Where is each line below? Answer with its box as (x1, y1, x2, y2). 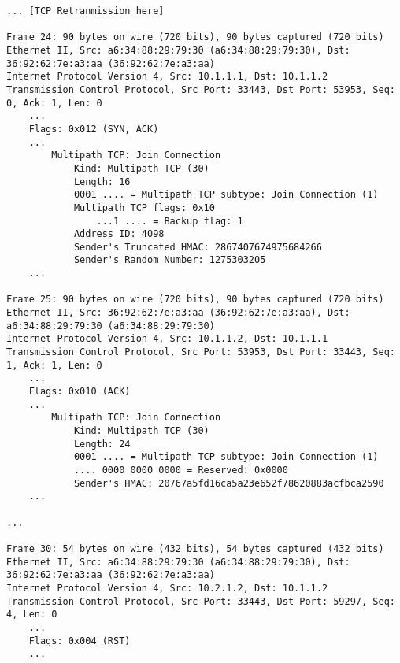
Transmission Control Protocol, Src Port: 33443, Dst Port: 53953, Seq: (6, 83, 395, 95)
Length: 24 (73, 438, 131, 450)
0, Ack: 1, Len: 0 (6, 97, 102, 109)
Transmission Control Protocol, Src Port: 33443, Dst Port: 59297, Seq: (6, 595, 395, 607)
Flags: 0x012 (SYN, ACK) (28, 123, 159, 135)
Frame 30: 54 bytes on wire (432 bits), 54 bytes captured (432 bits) (6, 543, 384, 554)
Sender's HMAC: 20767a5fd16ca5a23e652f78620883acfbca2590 (73, 477, 384, 489)
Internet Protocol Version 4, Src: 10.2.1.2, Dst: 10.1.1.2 (6, 582, 328, 594)
